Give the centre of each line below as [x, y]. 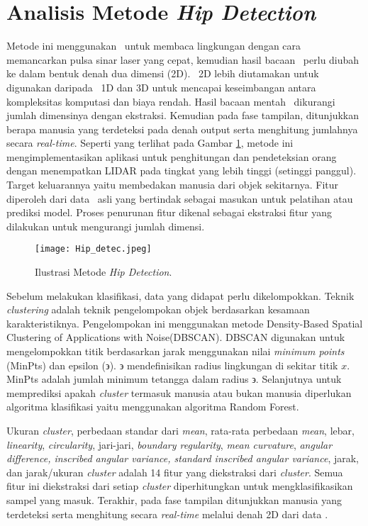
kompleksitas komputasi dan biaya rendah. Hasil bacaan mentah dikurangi [171, 101]
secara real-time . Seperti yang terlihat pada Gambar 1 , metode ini [150, 143]
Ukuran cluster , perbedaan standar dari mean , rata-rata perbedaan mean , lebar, [180, 431]
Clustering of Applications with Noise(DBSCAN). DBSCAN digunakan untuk [176, 337]
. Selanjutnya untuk [299, 379]
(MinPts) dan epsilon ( [56, 365]
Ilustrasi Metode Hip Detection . [104, 272]
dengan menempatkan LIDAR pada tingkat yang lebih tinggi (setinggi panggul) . [182, 170]
